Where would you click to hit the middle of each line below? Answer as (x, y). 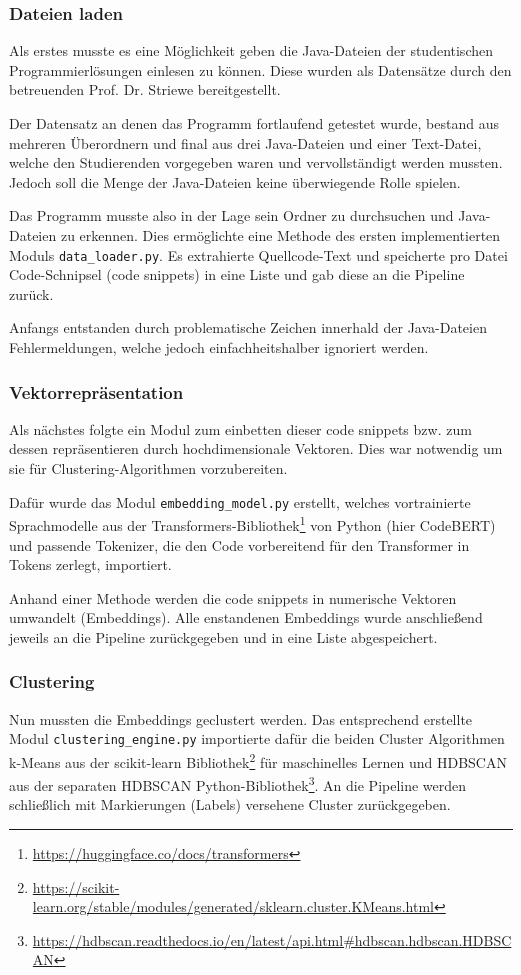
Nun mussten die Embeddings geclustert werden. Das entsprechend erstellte (241, 718)
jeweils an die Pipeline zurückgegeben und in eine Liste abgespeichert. (223, 636)
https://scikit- (76, 886)
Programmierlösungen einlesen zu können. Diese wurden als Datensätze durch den (260, 69)
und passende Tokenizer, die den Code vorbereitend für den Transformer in (239, 544)
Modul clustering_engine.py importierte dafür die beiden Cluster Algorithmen (257, 738)
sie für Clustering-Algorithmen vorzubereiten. (148, 468)
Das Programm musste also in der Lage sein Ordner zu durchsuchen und (231, 215)
